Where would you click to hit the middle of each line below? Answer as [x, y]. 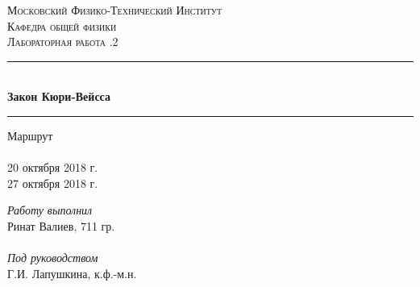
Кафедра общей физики [62, 25]
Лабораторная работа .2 [63, 42]
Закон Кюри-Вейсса [59, 96]
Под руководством [53, 258]
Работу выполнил [50, 210]
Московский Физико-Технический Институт [115, 10]
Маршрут [30, 135]
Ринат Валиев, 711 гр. [61, 225]
